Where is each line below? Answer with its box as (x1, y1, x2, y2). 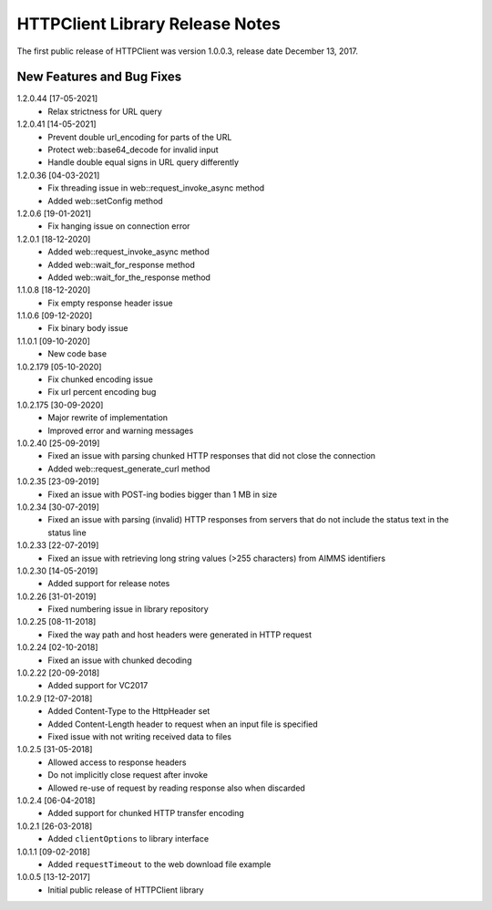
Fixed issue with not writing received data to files (47, 730, 232, 742)
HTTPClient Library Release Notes (16, 14, 282, 34)
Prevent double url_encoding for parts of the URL (47, 131, 232, 142)
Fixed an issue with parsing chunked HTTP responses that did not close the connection (47, 450, 376, 461)
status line (47, 527, 87, 538)
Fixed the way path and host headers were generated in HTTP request (47, 629, 312, 640)
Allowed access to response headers (47, 757, 187, 768)
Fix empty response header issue (47, 297, 173, 308)
